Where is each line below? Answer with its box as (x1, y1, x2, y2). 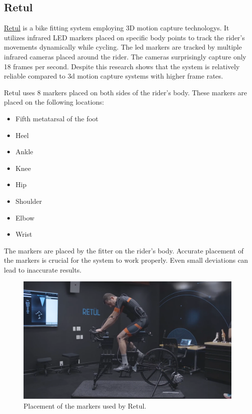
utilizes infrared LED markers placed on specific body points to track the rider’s (4, 32, 245, 42)
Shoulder (15, 195, 42, 206)
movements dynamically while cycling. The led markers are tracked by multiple (4, 42, 242, 52)
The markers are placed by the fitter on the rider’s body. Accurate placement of (4, 245, 244, 255)
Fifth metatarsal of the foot (15, 113, 99, 123)
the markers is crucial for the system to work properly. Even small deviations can (4, 255, 248, 265)
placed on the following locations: (4, 97, 104, 107)
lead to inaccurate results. (4, 264, 82, 275)
